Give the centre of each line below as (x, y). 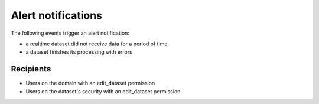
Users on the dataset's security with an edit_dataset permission (103, 91)
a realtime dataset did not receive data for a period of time (97, 44)
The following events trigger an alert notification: (70, 33)
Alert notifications (57, 15)
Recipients (31, 69)
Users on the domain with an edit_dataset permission (90, 83)
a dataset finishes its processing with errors (79, 52)
